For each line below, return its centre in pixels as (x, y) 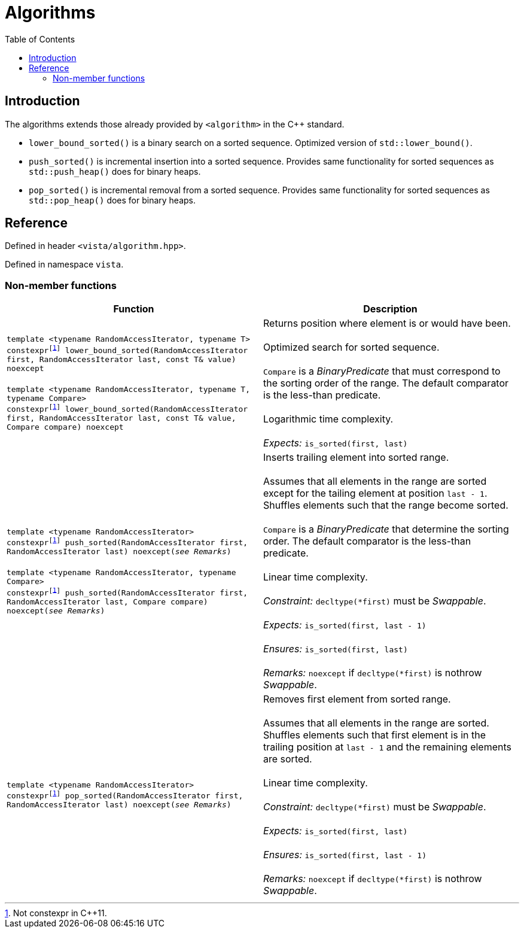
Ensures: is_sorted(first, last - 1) (345, 855)
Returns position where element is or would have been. (387, 323)
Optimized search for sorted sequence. (351, 347)
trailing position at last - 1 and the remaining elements (388, 747)
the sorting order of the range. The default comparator (386, 383)
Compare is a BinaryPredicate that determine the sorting (386, 529)
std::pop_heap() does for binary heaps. (112, 200)
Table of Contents (40, 39)
